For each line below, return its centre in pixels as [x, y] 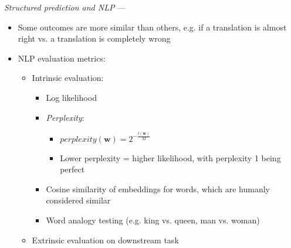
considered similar [78, 200]
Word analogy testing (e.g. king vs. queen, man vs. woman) [153, 220]
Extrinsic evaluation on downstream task [105, 239]
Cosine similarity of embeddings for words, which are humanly [158, 188]
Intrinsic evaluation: [68, 78]
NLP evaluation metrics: [62, 58]
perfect [72, 169]
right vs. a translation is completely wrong [94, 38]
